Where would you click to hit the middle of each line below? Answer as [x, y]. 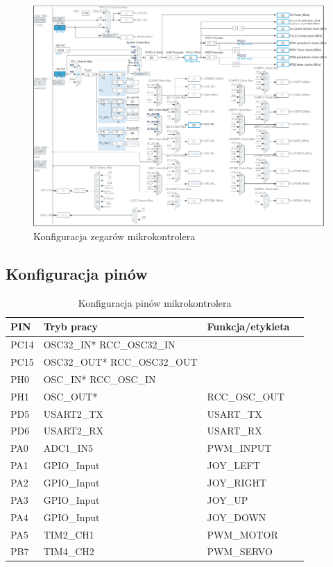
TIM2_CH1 [69, 534]
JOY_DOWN [237, 517]
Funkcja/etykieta [248, 327]
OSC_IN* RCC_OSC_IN [100, 379]
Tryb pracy [71, 327]
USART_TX [234, 413]
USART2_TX [73, 413]
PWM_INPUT [239, 448]
